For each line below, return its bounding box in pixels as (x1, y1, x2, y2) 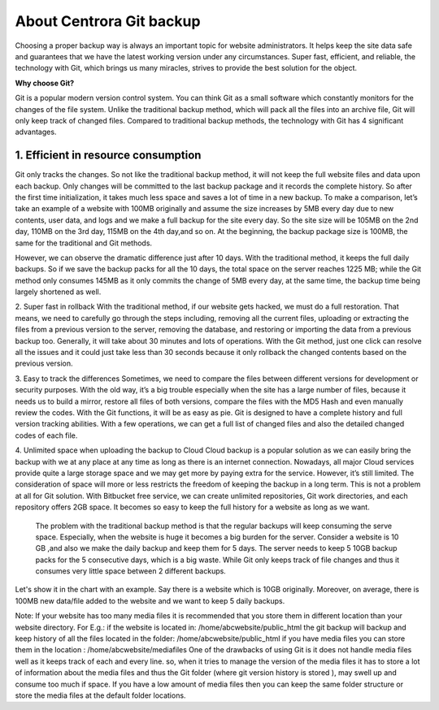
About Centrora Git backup (15, 12, 201, 30)
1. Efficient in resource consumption (15, 149, 202, 162)
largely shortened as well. (15, 287, 102, 297)
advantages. (15, 127, 57, 137)
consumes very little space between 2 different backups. (35, 566, 227, 576)
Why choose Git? (15, 78, 75, 88)
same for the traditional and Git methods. (15, 238, 153, 248)
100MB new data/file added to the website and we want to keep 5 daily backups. (15, 595, 285, 605)
